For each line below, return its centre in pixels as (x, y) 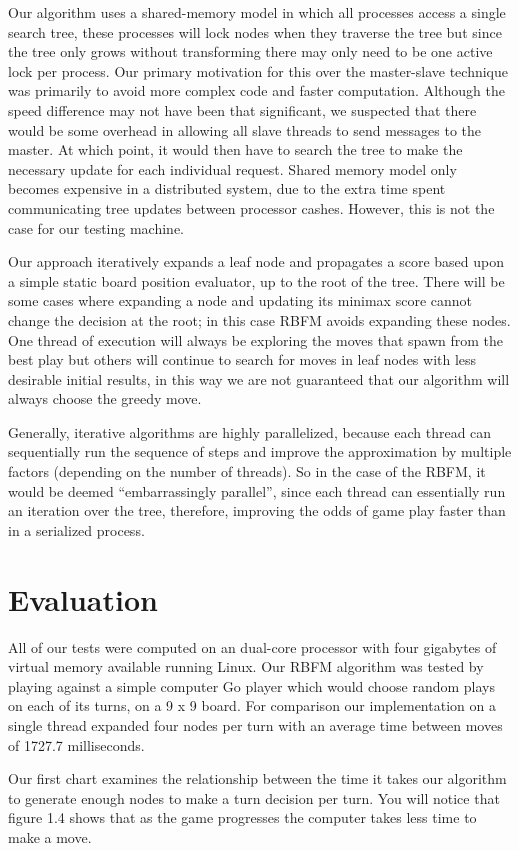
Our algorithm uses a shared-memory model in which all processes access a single (257, 12)
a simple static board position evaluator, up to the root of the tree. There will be (256, 280)
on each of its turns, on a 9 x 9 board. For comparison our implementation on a (252, 705)
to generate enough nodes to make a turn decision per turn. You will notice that (254, 797)
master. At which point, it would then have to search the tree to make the (235, 149)
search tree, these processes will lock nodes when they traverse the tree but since (255, 31)
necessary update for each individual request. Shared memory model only (232, 168)
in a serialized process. (76, 529)
